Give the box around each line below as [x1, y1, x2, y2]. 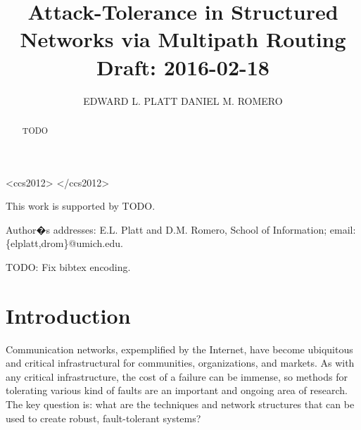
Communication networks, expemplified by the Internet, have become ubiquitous [6, 341, 353, 356]
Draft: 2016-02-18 [96, 52, 270, 81]
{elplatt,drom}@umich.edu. [6, 236, 123, 251]
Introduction [6, 301, 131, 329]
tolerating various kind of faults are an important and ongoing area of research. [6, 383, 348, 398]
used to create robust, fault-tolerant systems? [6, 410, 201, 425]
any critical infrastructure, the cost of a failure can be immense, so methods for [6, 369, 348, 384]
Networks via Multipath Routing [20, 25, 346, 53]
